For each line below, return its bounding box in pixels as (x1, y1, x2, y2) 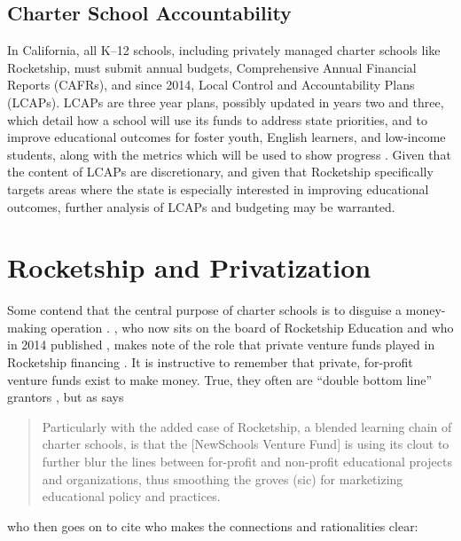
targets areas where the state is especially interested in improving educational (7, 179, 429, 198)
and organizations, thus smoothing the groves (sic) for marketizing (42, 469, 403, 488)
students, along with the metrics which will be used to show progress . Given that (7, 145, 451, 163)
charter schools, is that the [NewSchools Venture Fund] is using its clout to (42, 435, 449, 453)
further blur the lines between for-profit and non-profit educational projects (42, 452, 452, 471)
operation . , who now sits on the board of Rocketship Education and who (51, 318, 454, 336)
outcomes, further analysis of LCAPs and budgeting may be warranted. (7, 197, 395, 216)
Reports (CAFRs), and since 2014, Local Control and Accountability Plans (7, 75, 415, 94)
